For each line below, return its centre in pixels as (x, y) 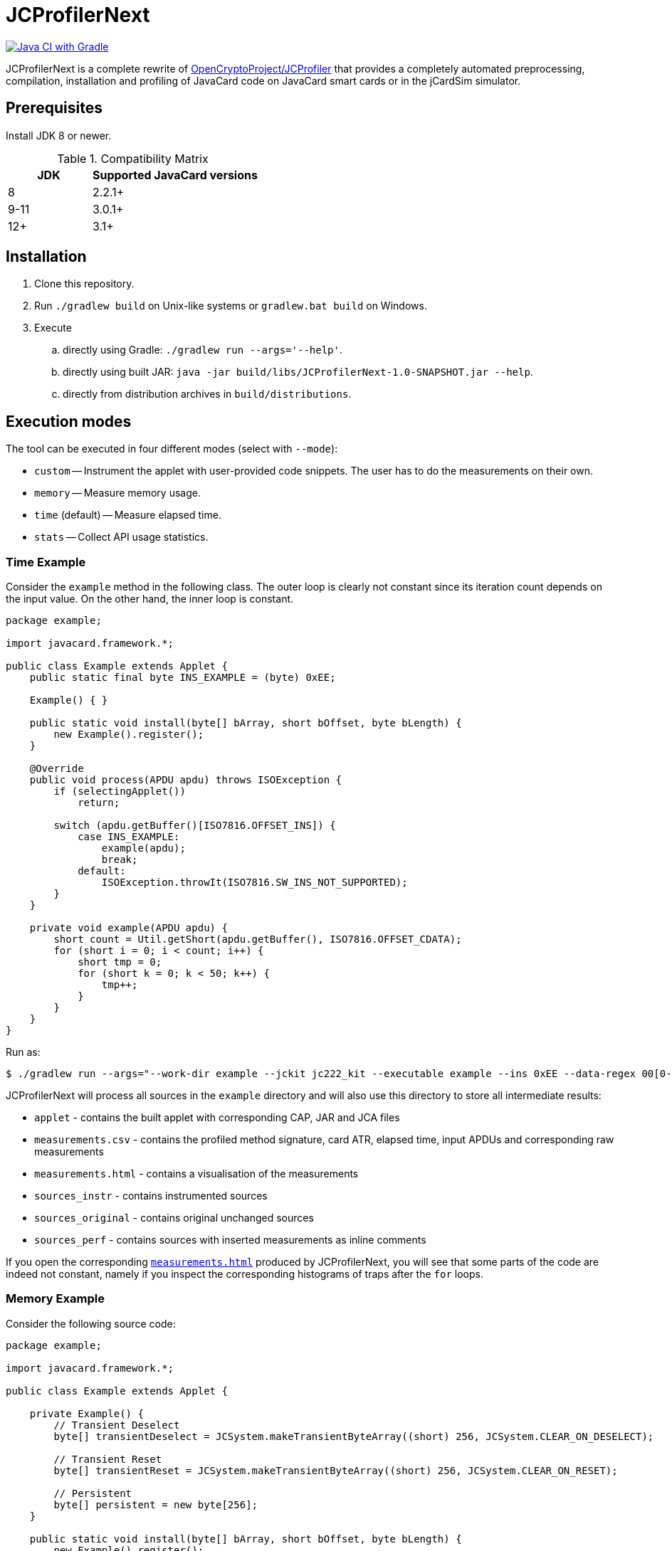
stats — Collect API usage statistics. (121, 537)
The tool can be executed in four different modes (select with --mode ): (172, 449)
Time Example (46, 562)
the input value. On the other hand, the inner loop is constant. (150, 599)
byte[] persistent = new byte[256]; (156, 1504)
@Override (57, 769)
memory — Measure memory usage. (117, 493)
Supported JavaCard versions (175, 175)
